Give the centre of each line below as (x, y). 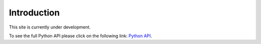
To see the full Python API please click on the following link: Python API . (80, 36)
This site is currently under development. (50, 27)
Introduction (34, 13)
